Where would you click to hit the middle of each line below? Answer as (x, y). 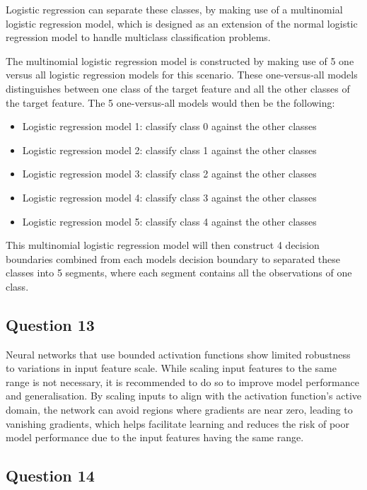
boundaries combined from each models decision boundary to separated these (173, 258)
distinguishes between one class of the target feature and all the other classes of (178, 88)
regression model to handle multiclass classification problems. (138, 37)
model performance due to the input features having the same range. (155, 437)
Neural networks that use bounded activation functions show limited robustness (178, 354)
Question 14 (50, 476)
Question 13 (50, 324)
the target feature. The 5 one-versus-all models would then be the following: (170, 102)
